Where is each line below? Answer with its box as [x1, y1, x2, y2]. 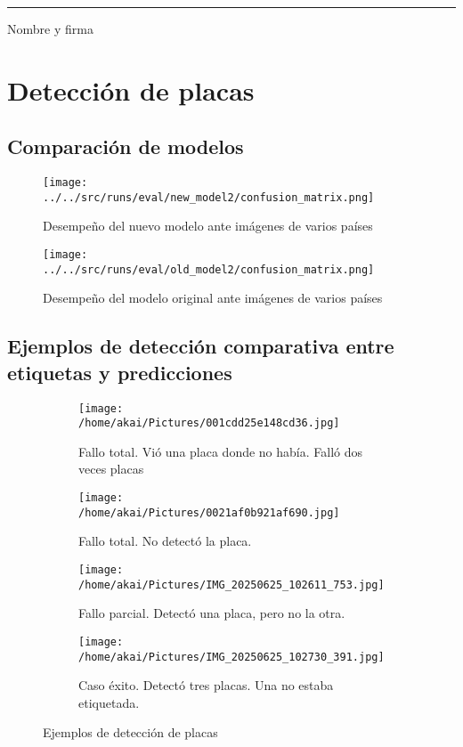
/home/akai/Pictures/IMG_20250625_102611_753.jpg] [78, 578, 385, 591]
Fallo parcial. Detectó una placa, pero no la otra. [78, 604, 345, 622]
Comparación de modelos [7, 133, 244, 160]
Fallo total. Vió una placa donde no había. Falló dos [78, 442, 363, 460]
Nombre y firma [7, 20, 93, 37]
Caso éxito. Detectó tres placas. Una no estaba [78, 676, 334, 694]
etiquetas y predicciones [7, 358, 232, 386]
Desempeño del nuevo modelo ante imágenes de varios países [43, 216, 373, 235]
